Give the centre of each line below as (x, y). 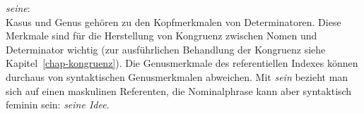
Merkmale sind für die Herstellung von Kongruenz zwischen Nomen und (162, 36)
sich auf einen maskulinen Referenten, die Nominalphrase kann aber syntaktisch (179, 90)
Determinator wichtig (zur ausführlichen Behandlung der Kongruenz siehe (166, 49)
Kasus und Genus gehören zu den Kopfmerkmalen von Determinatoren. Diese (174, 21)
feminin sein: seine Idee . (58, 104)
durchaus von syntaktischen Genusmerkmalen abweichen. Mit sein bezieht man (177, 76)
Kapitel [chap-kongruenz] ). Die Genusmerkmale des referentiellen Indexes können (182, 63)
